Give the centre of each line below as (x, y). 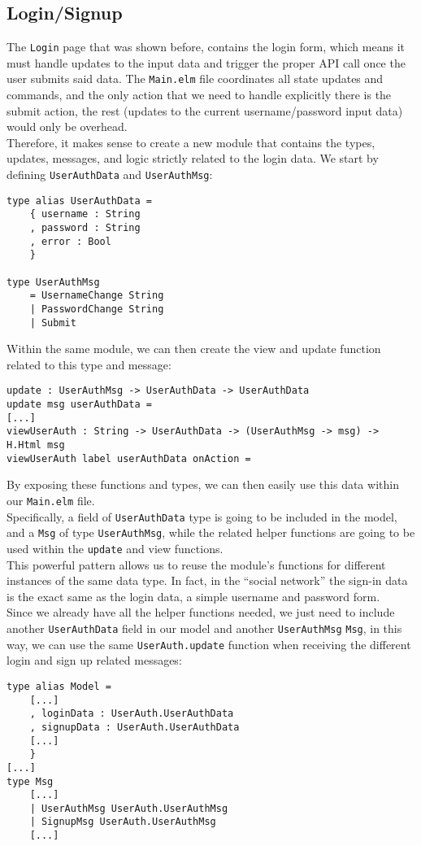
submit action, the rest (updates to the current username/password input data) (205, 110)
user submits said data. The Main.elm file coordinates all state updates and (195, 78)
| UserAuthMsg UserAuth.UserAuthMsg (129, 808)
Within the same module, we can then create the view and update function (194, 349)
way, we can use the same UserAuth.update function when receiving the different (209, 644)
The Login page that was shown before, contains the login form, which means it (206, 47)
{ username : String (85, 214)
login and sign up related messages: (94, 660)
